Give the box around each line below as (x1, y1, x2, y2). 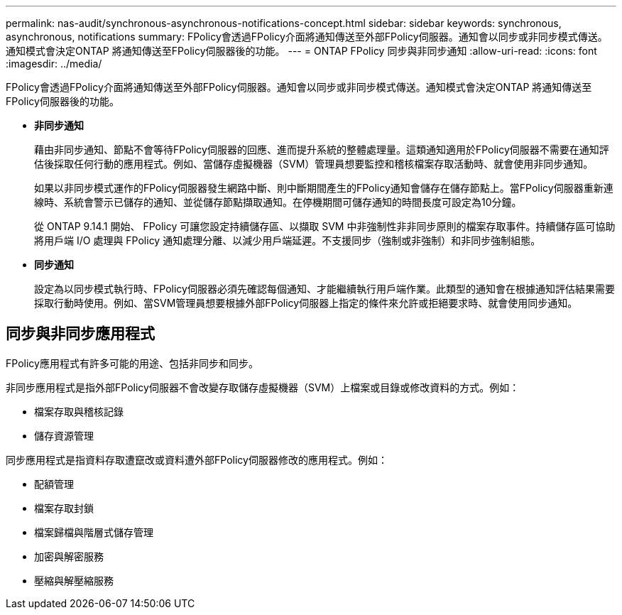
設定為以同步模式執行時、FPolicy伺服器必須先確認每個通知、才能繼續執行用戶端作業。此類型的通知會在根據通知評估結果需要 (34, 283, 615, 295)
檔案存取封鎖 (34, 501, 94, 514)
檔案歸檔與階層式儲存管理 (34, 526, 153, 538)
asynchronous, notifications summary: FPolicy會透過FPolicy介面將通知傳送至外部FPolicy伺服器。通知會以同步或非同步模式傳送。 (6, 31, 608, 43)
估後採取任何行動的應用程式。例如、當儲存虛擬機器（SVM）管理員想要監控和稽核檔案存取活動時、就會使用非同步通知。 (34, 158, 594, 170)
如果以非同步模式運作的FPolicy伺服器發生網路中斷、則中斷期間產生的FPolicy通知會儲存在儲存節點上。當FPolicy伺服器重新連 (34, 182, 613, 194)
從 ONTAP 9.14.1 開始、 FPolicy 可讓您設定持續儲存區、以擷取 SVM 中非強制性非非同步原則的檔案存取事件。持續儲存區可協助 (34, 220, 616, 232)
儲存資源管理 (34, 429, 94, 442)
